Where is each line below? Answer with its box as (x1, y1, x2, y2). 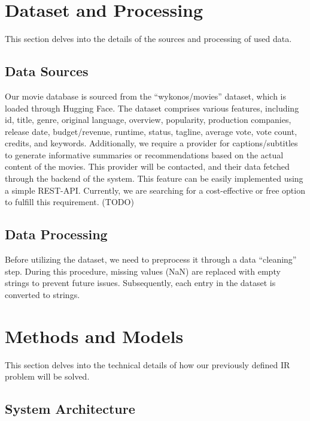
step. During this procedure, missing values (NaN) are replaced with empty (5, 264, 281, 277)
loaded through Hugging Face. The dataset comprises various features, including (5, 101, 299, 114)
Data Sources (5, 62, 89, 80)
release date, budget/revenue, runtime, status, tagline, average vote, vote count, (5, 125, 297, 137)
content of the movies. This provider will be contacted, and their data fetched (5, 160, 290, 173)
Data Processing (5, 225, 108, 243)
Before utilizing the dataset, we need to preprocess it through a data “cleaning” (5, 253, 297, 266)
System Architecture (5, 399, 135, 418)
